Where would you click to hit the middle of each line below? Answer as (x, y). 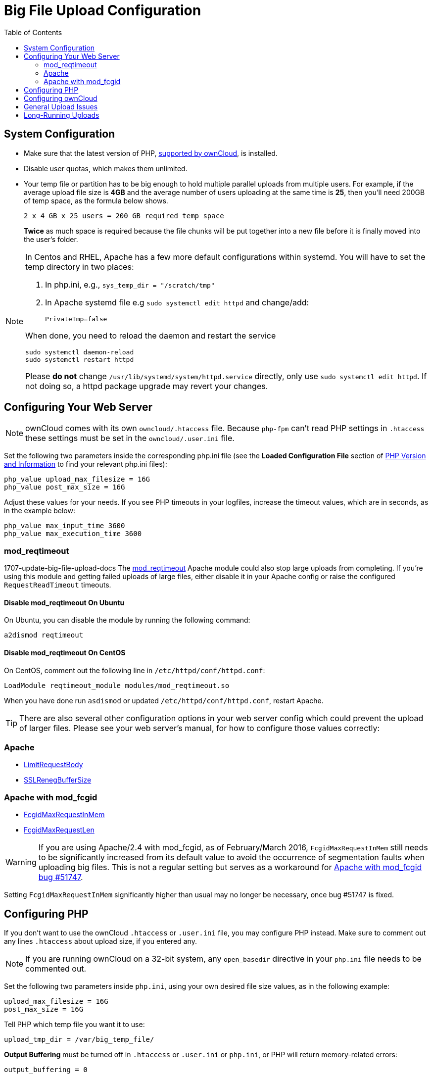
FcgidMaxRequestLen (59, 830)
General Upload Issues (61, 106)
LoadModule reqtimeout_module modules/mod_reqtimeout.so (117, 685)
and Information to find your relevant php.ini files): (86, 464)
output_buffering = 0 (46, 1069)
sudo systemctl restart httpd (80, 359)
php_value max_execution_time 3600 (73, 534)
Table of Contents (33, 32)
